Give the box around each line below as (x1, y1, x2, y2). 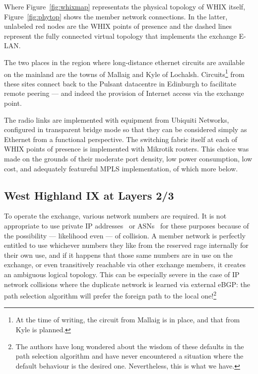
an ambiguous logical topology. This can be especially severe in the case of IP (4, 269, 240, 279)
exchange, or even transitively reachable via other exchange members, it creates (4, 259, 246, 270)
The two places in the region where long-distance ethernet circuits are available (4, 57, 245, 67)
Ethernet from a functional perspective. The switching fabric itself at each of (4, 134, 237, 144)
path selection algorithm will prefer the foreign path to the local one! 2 (4, 289, 217, 300)
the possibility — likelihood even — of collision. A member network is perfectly (4, 230, 246, 240)
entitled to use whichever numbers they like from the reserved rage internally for (4, 240, 249, 250)
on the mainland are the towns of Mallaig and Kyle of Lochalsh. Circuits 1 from (4, 67, 245, 79)
